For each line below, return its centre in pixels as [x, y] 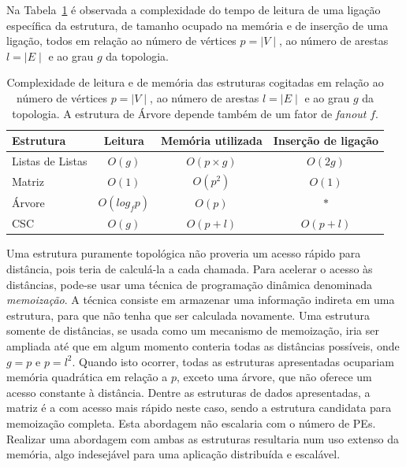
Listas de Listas [50, 161]
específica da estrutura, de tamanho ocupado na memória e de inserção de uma [197, 25]
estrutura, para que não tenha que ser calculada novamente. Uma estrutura [188, 315]
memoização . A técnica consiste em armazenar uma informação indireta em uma [201, 300]
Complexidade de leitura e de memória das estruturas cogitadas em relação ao [195, 82]
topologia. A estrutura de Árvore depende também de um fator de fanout [189, 113]
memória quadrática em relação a [87, 377]
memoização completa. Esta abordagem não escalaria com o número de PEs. [191, 423]
